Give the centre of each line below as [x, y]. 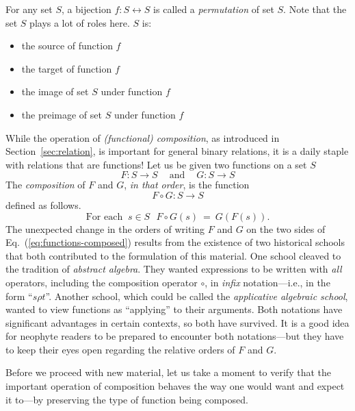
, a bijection [87, 9]
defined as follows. [43, 204]
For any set [29, 9]
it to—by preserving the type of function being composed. [127, 399]
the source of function [67, 46]
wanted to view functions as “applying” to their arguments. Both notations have [174, 309]
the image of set [55, 91]
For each [104, 217]
